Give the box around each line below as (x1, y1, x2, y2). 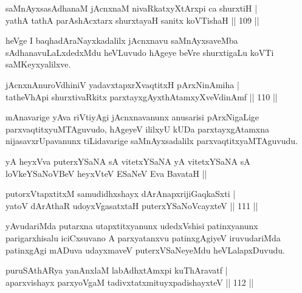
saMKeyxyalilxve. (5, 58, 71, 71)
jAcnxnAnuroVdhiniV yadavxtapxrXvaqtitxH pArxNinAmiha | (5, 78, 239, 91)
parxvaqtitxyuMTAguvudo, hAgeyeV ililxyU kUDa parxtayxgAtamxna (5, 122, 269, 135)
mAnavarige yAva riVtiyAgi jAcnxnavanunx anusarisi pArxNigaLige (5, 111, 259, 123)
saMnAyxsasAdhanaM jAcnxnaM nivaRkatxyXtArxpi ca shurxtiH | (5, 2, 258, 14)
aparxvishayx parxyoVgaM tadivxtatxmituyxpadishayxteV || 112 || (5, 275, 254, 288)
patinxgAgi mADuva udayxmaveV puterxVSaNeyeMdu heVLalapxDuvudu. (5, 243, 285, 256)
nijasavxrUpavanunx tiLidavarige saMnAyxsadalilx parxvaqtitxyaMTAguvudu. (5, 134, 298, 147)
